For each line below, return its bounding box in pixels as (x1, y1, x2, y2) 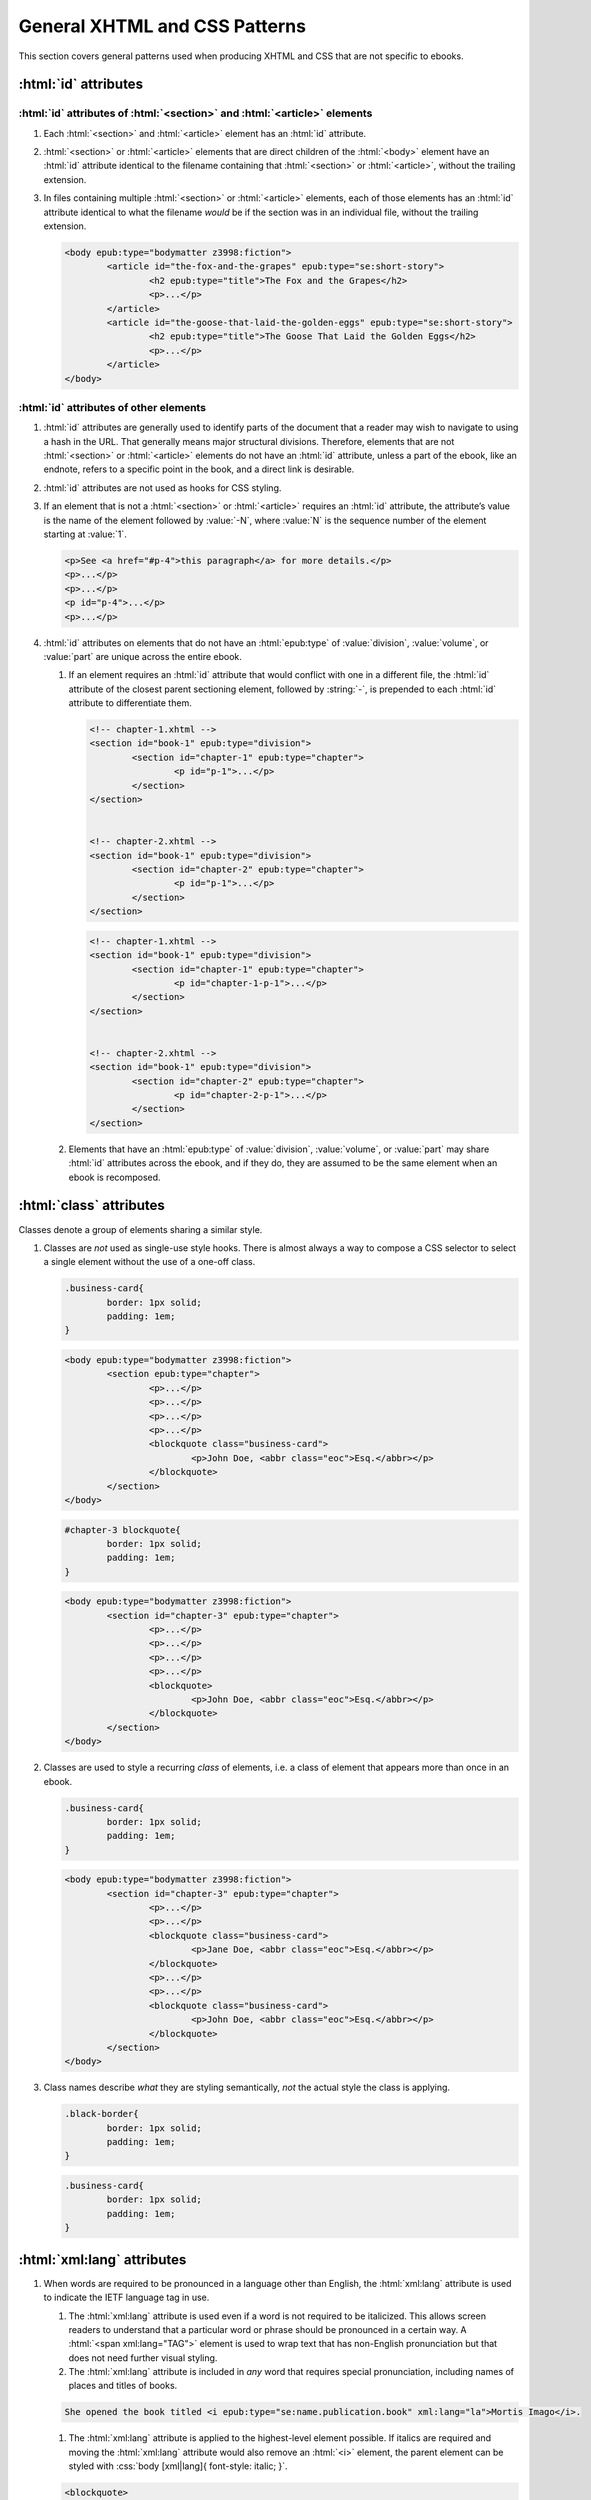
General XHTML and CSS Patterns (18, 15, 307, 37)
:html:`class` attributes (18, 1197, 165, 1214)
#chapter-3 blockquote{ (64, 1524, 182, 1535)
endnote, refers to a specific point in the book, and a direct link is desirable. (43, 463, 355, 475)
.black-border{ (64, 2108, 139, 2120)
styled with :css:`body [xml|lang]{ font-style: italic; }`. (68, 2460, 289, 2472)
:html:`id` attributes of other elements (18, 400, 207, 414)
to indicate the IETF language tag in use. (43, 2291, 210, 2304)
